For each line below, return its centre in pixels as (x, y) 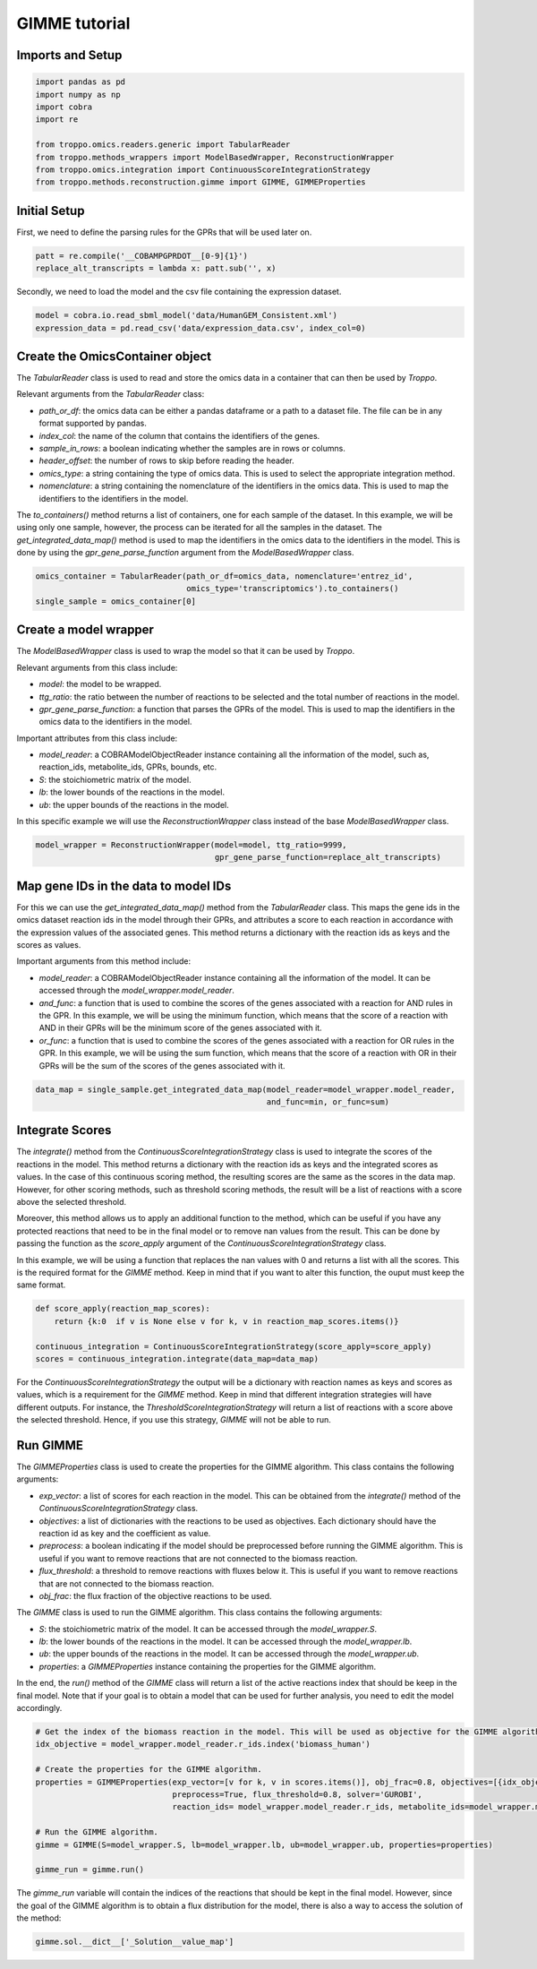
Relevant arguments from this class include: (97, 667)
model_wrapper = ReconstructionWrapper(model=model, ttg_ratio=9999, (191, 845)
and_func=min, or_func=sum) (328, 1101)
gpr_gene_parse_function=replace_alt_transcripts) (328, 857)
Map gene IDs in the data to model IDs (124, 886)
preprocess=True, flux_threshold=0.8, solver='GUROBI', (297, 1794)
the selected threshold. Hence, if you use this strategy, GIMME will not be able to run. (174, 1420)
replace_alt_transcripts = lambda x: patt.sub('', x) (156, 268)
